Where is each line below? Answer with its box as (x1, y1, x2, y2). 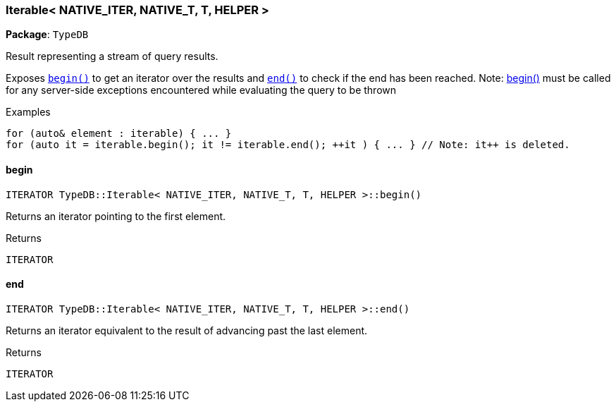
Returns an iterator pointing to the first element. (6, 209, 226, 222)
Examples (6, 106, 51, 119)
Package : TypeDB (6, 28, 89, 41)
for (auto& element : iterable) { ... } (6, 128, 232, 140)
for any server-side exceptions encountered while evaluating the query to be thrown (6, 84, 397, 97)
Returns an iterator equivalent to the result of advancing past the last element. (6, 324, 368, 336)
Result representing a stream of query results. (6, 50, 218, 63)
